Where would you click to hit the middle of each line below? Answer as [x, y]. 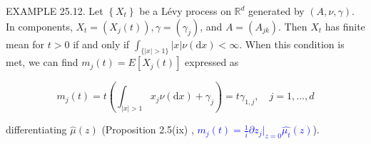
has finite [345, 26]
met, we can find [42, 62]
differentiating [36, 129]
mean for [25, 44]
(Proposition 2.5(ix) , [148, 129]
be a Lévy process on [185, 11]
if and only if [101, 44]
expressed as [212, 62]
